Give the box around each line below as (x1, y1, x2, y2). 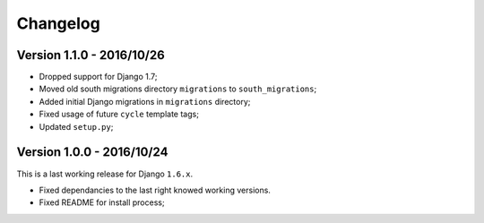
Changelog (16, 13, 100, 33)
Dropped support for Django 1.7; (39, 72, 158, 82)
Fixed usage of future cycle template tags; (39, 108, 199, 120)
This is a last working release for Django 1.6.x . (16, 168, 194, 179)
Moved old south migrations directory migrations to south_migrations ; (39, 83, 317, 94)
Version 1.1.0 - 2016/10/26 (16, 47, 165, 63)
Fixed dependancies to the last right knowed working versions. (39, 184, 271, 195)
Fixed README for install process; (39, 197, 165, 208)
